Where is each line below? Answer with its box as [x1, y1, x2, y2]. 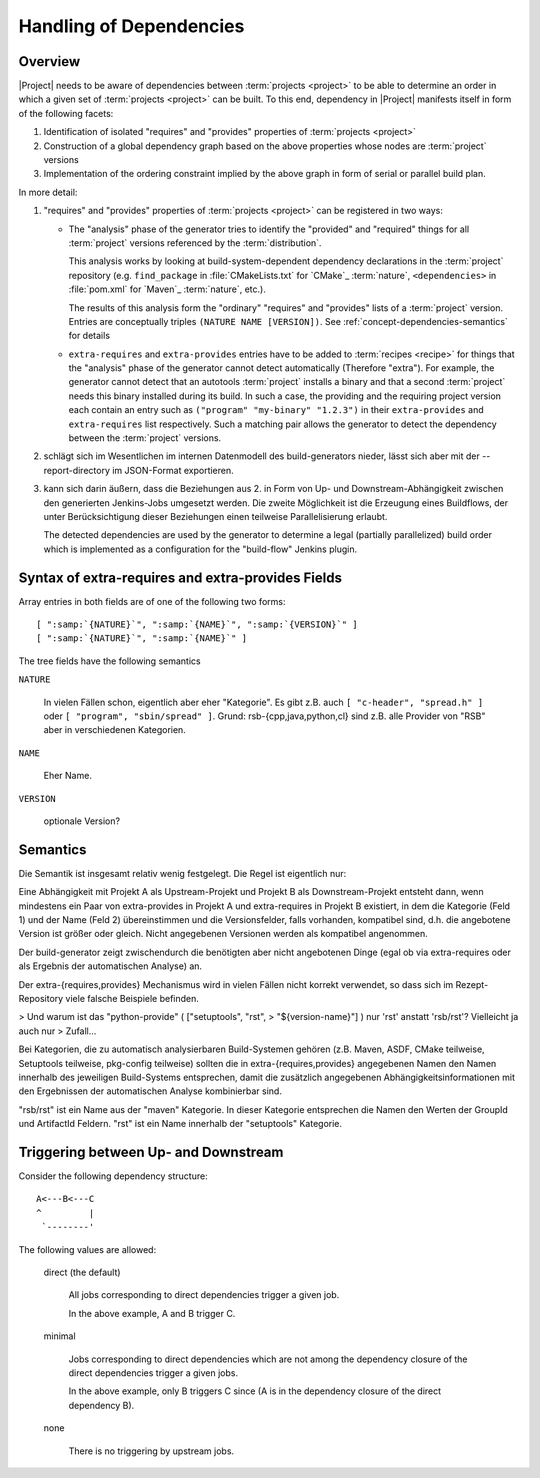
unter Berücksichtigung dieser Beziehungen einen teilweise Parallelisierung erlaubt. [43, 511, 388, 522]
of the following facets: [18, 107, 114, 119]
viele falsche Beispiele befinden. [65, 993, 200, 1005]
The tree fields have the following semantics [18, 655, 201, 667]
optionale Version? [43, 815, 120, 827]
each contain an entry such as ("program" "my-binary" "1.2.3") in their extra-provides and [68, 404, 484, 416]
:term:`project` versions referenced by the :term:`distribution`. [68, 236, 322, 249]
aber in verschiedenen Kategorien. [43, 724, 187, 736]
